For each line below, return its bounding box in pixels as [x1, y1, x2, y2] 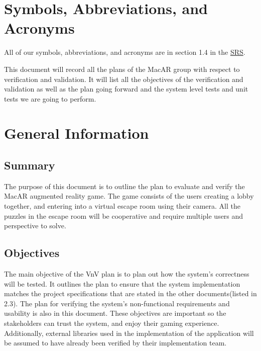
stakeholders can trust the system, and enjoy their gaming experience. [4, 318, 219, 328]
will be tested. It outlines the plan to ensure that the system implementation [4, 278, 240, 289]
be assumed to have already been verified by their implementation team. [4, 337, 227, 348]
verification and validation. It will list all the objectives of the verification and [4, 73, 243, 84]
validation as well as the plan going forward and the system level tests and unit [4, 83, 248, 94]
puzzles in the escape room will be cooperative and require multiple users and [4, 210, 243, 221]
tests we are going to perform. [4, 93, 96, 104]
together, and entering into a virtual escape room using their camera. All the [4, 201, 240, 211]
